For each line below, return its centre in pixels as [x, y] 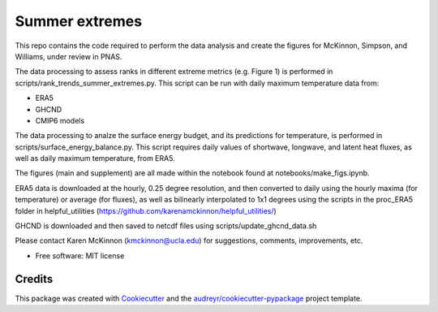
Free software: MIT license [80, 255]
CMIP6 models [60, 120]
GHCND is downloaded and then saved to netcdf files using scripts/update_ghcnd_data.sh [166, 226]
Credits [34, 279]
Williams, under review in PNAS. [69, 56]
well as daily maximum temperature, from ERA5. [95, 158]
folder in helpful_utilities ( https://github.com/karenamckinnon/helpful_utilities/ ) [146, 210]
